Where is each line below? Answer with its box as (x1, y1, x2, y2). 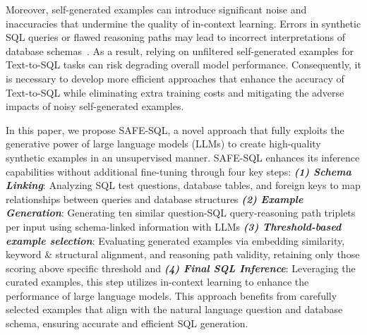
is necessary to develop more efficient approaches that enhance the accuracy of (6, 71, 344, 85)
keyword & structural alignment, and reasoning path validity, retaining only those (6, 247, 360, 262)
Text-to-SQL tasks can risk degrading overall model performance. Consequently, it (6, 57, 361, 72)
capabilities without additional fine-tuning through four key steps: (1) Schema (6, 164, 351, 178)
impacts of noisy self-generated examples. (6, 99, 184, 114)
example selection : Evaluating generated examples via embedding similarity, (6, 233, 345, 248)
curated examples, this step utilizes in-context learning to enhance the (6, 274, 309, 289)
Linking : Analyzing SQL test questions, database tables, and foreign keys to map (6, 178, 361, 193)
